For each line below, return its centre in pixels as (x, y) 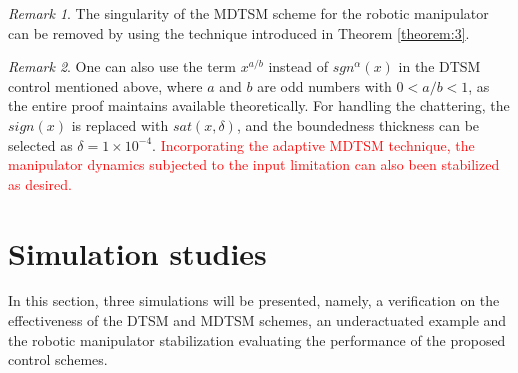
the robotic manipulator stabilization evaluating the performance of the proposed (257, 339)
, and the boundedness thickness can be (358, 124)
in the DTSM (439, 66)
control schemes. (58, 359)
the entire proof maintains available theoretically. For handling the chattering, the (259, 105)
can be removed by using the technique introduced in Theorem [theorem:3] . (239, 32)
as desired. (40, 183)
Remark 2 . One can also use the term (122, 66)
